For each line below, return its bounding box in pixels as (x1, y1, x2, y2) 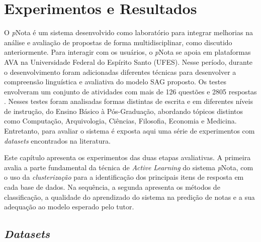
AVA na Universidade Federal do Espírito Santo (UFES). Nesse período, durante (4, 56, 253, 67)
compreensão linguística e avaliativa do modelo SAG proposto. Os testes (4, 76, 226, 87)
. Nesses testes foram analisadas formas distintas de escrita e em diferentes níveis (4, 96, 253, 106)
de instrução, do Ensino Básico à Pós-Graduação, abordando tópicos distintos (4, 105, 243, 116)
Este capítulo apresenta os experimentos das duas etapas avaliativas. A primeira (4, 152, 251, 163)
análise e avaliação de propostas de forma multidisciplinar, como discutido (4, 37, 232, 47)
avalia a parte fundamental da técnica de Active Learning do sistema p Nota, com (4, 162, 253, 172)
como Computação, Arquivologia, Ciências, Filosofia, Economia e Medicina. (4, 115, 237, 126)
